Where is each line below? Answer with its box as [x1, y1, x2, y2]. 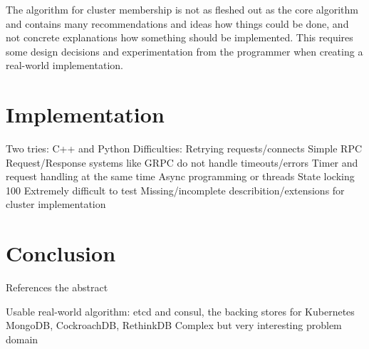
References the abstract [6, 280, 108, 295]
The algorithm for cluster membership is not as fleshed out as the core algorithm [6, 2, 358, 16]
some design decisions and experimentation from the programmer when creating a [6, 43, 363, 58]
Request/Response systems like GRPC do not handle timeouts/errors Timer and [6, 155, 358, 170]
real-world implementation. [6, 58, 123, 73]
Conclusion [6, 239, 116, 268]
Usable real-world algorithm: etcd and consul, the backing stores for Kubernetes [6, 303, 355, 318]
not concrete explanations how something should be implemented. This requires [6, 30, 353, 45]
